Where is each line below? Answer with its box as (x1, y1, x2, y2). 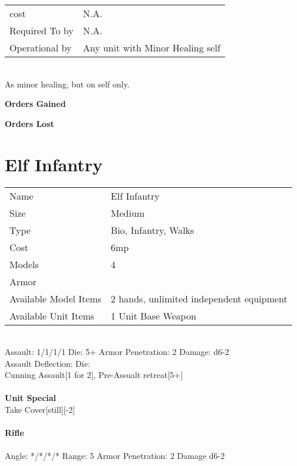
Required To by (9, 24, 74, 37)
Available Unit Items (9, 308, 95, 322)
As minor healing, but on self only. (5, 77, 130, 90)
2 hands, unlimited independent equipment (111, 291, 288, 305)
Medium (111, 206, 145, 220)
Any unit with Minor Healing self (82, 41, 220, 54)
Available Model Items (9, 291, 102, 305)
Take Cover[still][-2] (5, 403, 75, 416)
